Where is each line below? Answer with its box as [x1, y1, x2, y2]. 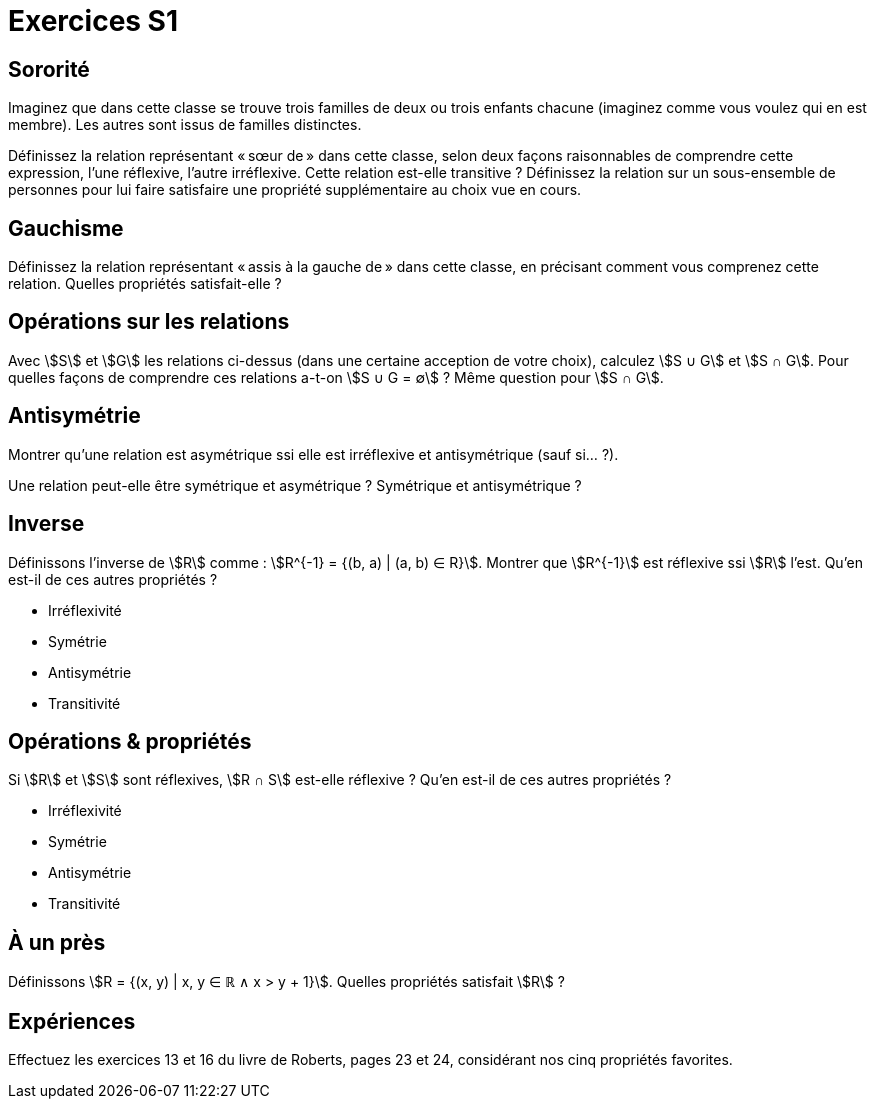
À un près [8, 929, 106, 955]
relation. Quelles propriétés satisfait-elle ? [8, 275, 282, 293]
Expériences [8, 1008, 136, 1034]
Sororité [8, 56, 90, 82]
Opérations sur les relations [8, 309, 290, 335]
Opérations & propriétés [8, 728, 252, 754]
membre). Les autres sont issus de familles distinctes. [8, 116, 362, 134]
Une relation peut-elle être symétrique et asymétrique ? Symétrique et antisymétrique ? [8, 476, 582, 494]
